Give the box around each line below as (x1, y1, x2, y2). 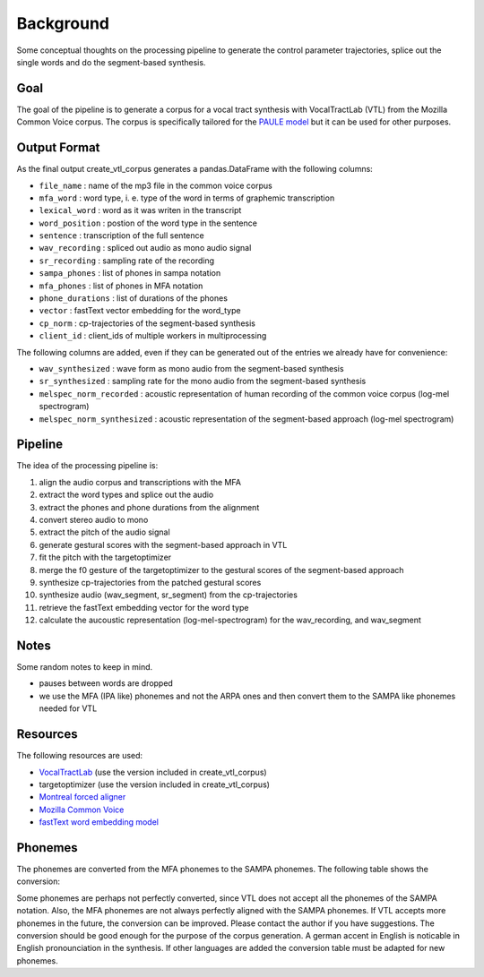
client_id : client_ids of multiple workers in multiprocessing (39, 330, 267, 341)
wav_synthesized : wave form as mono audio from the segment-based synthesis (39, 364, 344, 373)
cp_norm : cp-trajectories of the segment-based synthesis (39, 318, 255, 329)
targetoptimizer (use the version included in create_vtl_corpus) (39, 779, 271, 790)
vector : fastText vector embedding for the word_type (39, 305, 241, 316)
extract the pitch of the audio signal (39, 527, 170, 537)
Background (16, 13, 109, 33)
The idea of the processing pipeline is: (16, 460, 159, 471)
